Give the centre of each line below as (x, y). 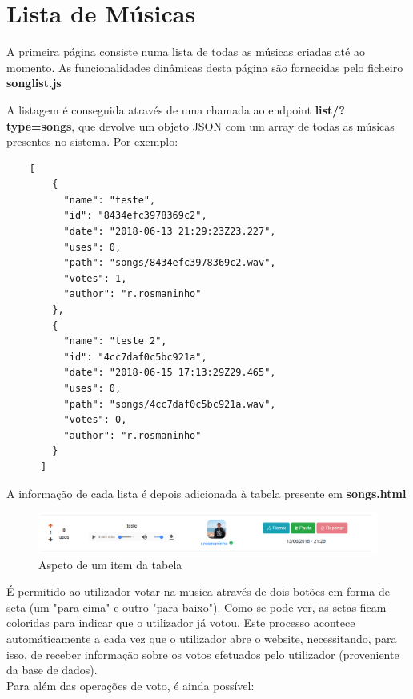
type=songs (39, 125)
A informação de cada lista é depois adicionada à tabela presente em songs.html (206, 493)
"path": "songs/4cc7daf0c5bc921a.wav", (170, 404)
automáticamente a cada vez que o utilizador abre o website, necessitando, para (202, 639)
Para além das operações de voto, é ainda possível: (130, 685)
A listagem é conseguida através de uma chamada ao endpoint (159, 109)
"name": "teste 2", (115, 341)
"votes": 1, (95, 278)
